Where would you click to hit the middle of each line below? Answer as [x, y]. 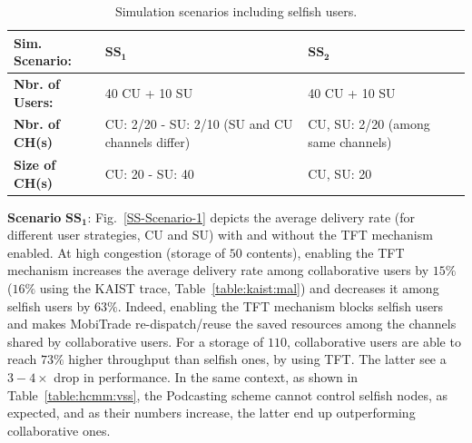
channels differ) [147, 142]
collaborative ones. [59, 430]
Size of [35, 164]
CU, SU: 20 [340, 173]
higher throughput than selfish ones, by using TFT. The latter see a [257, 359]
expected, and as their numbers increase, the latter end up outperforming [211, 413]
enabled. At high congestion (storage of [117, 252]
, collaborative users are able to [374, 341]
